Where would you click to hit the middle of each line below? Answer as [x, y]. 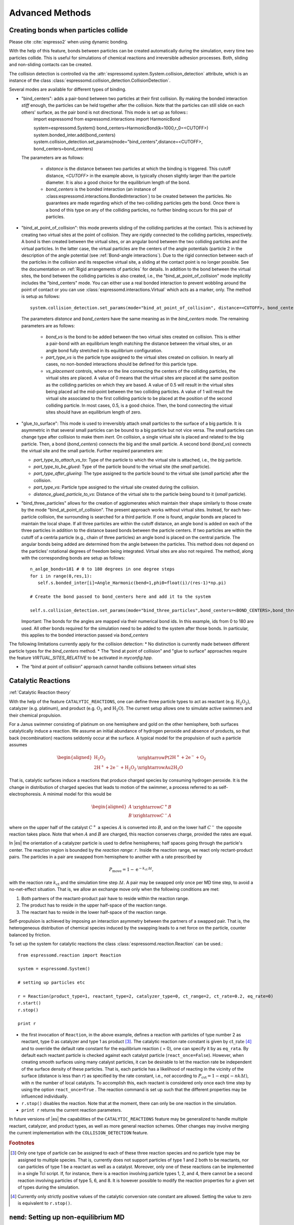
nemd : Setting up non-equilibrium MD [67, 1217]
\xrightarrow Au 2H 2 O [160, 768]
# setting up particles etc [51, 983]
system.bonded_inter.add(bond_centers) [74, 135]
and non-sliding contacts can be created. [51, 65]
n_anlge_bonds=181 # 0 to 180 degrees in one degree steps [102, 569]
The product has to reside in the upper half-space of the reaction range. [94, 905]
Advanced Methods [50, 13]
